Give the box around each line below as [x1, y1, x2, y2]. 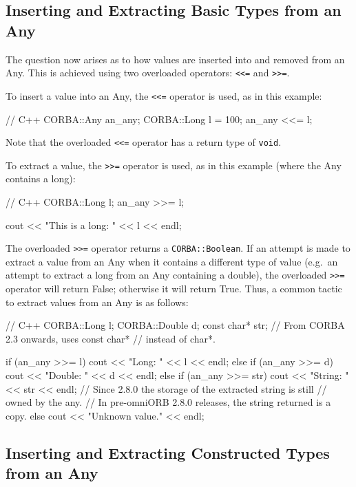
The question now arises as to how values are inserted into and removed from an [6, 52, 345, 66]
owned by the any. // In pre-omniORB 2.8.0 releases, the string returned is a [6, 395, 331, 409]
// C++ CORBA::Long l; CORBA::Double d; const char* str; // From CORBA [6, 318, 345, 332]
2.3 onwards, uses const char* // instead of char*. [6, 331, 216, 345]
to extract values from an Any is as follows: [6, 294, 189, 309]
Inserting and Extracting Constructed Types [6, 442, 330, 463]
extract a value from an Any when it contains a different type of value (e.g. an [6, 254, 338, 268]
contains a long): [6, 171, 76, 186]
